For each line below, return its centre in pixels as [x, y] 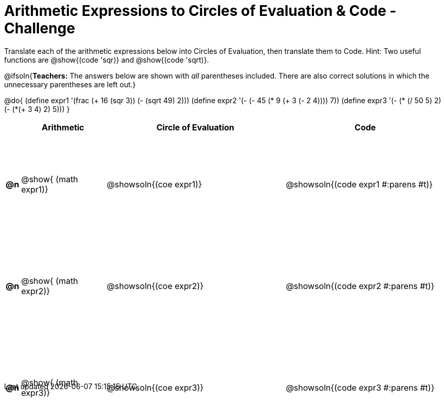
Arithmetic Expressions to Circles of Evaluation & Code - [200, 11]
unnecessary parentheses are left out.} [70, 84]
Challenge [40, 28]
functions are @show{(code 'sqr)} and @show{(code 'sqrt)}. [107, 60]
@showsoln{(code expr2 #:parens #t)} [360, 286]
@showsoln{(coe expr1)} [154, 184]
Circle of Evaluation [195, 127]
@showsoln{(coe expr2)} [155, 286]
